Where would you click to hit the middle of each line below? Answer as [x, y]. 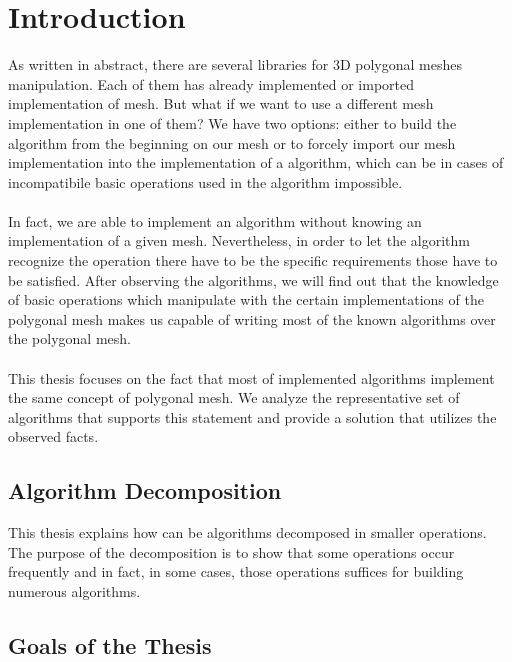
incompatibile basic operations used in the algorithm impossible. [205, 181]
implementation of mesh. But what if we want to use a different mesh [221, 103]
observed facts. [53, 436]
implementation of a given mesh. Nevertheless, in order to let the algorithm [239, 240]
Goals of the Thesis [110, 644]
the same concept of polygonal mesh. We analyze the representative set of [234, 397]
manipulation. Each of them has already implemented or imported [211, 83]
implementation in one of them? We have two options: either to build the [232, 122]
